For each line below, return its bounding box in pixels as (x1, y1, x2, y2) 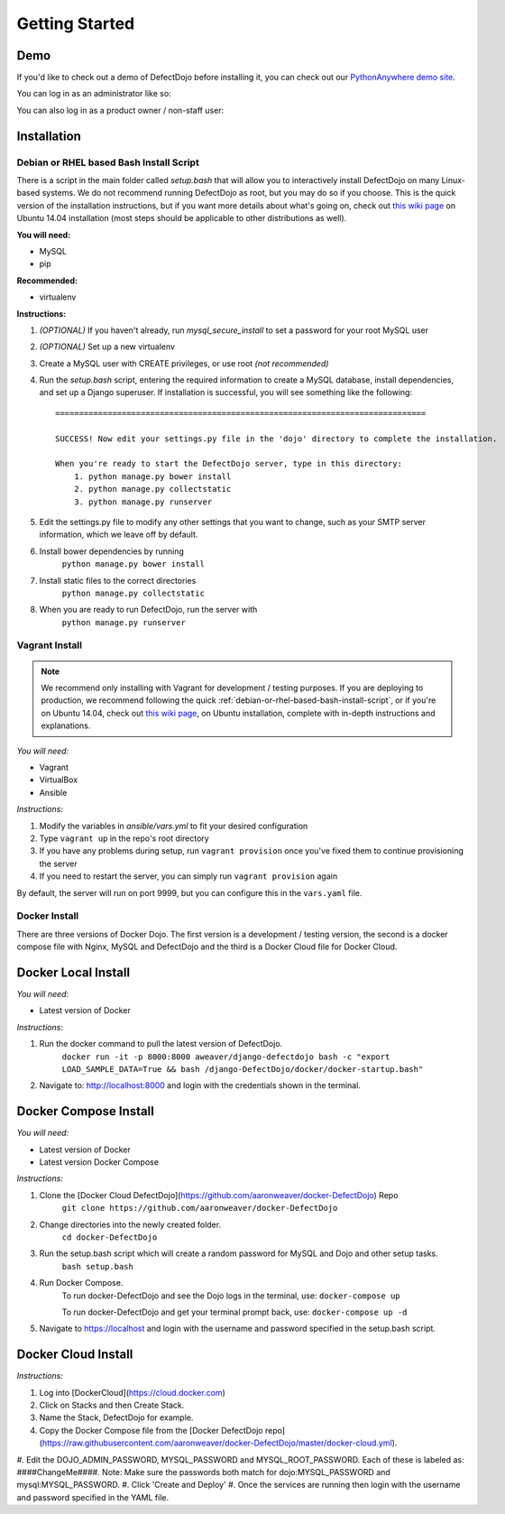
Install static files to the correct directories (39, 575, 197, 586)
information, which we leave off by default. (39, 529, 198, 540)
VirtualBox (39, 774, 78, 785)
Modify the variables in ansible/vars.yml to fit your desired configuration (39, 820, 308, 831)
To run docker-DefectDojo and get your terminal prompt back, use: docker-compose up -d (61, 1306, 408, 1317)
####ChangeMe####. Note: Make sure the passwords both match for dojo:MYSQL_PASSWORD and (16, 1466, 391, 1477)
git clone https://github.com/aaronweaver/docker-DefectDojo (61, 1203, 338, 1214)
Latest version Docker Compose (39, 1157, 160, 1168)
